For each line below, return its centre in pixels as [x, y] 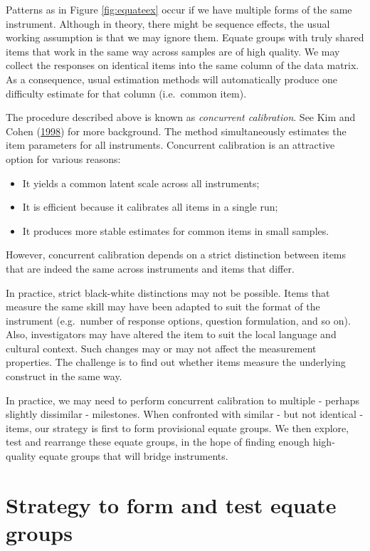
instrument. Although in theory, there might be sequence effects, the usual [168, 23]
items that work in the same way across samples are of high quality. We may [173, 51]
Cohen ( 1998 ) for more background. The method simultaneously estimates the [176, 131]
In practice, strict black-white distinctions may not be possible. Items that [168, 292]
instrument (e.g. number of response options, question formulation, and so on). [178, 320]
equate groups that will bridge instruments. [134, 456]
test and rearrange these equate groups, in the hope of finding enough [158, 442]
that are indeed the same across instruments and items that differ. [150, 268]
